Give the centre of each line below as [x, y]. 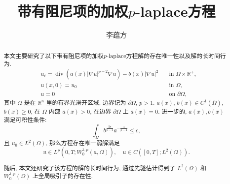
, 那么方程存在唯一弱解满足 [83, 142]
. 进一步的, [172, 111]
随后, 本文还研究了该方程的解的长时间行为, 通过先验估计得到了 [90, 168]
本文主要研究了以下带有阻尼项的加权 [54, 55]
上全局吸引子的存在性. [62, 176]
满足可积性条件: [25, 119]
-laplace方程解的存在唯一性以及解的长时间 [163, 55]
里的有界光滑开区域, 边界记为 [86, 103]
